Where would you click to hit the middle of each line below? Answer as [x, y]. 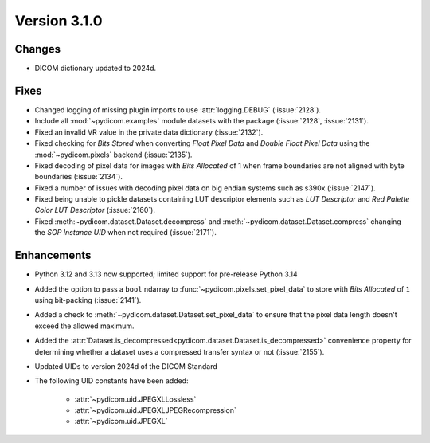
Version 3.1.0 [59, 21]
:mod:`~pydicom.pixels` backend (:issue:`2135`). [113, 155]
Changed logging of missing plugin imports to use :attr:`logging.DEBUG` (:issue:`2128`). [178, 110]
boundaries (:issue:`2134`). [79, 177]
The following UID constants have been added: [111, 381]
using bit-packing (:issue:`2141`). [88, 300]
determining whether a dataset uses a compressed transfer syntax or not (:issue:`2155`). [180, 351]
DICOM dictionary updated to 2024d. [96, 69]
